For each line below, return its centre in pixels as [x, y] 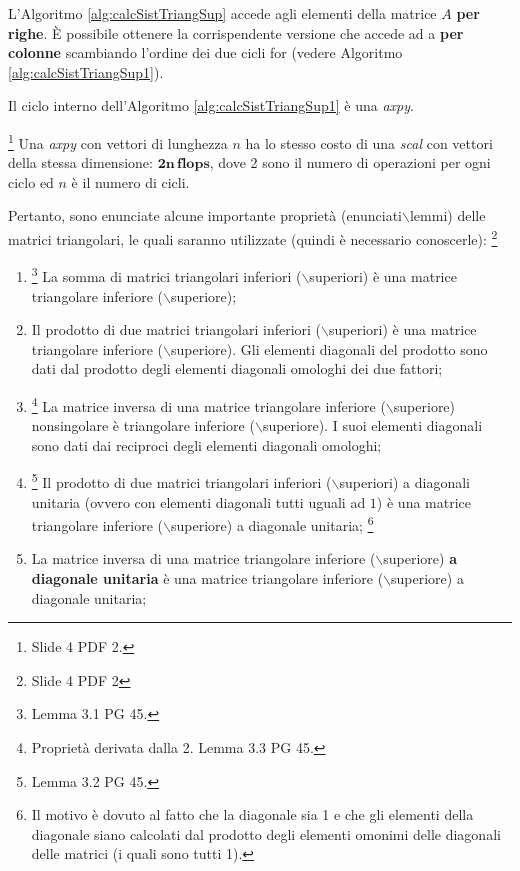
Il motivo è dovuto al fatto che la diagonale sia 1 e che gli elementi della [252, 814]
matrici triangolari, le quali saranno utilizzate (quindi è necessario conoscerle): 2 [253, 237]
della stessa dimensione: [80, 162]
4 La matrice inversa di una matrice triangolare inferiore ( [208, 404]
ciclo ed [31, 181]
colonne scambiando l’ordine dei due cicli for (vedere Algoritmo [205, 52]
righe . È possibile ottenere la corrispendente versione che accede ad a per [236, 32]
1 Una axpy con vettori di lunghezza [118, 141]
